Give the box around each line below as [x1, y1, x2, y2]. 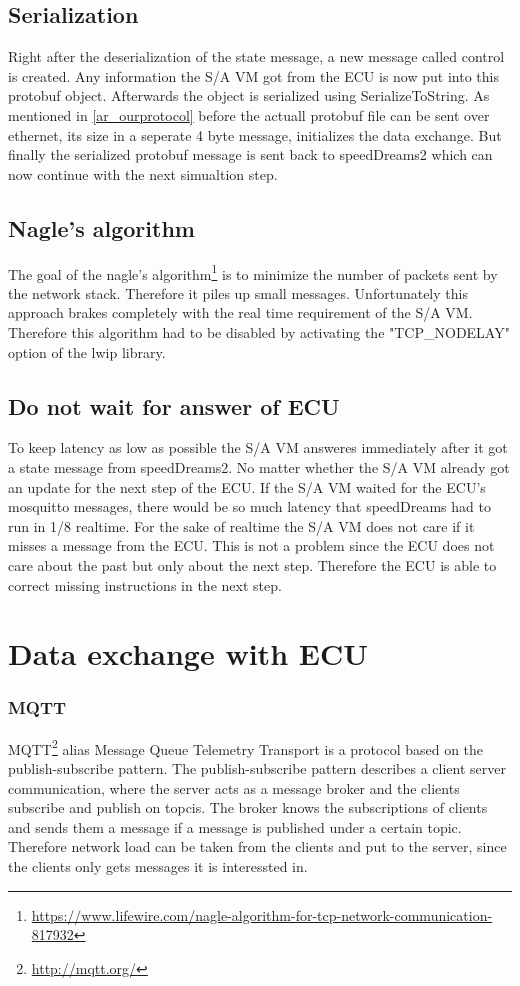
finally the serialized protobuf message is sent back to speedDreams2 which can [8, 144, 493, 165]
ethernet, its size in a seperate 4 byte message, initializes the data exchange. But [8, 124, 502, 145]
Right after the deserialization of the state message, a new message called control [8, 46, 505, 67]
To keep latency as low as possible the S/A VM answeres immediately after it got [8, 437, 508, 458]
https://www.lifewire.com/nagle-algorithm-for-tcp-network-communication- [31, 904, 493, 925]
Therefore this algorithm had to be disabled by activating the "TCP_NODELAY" [8, 322, 510, 342]
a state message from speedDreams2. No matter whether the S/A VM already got [8, 456, 510, 477]
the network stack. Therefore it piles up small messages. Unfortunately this [8, 282, 468, 303]
